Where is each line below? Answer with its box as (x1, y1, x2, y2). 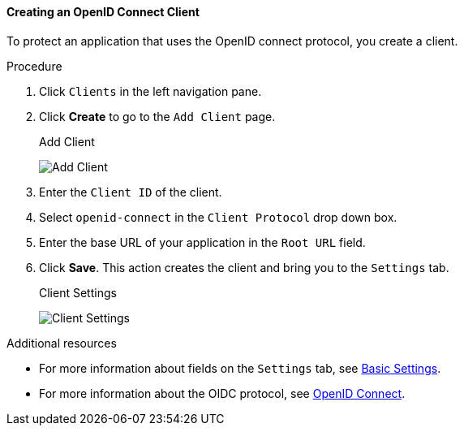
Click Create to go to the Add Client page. (39, 109, 276, 123)
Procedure (6, 58, 62, 73)
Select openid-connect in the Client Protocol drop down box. (39, 210, 397, 224)
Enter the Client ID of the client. (39, 184, 222, 199)
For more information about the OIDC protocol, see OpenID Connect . (39, 386, 406, 400)
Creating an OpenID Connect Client (6, 5, 200, 19)
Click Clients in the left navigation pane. (39, 84, 262, 98)
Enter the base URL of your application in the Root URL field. (39, 235, 366, 249)
